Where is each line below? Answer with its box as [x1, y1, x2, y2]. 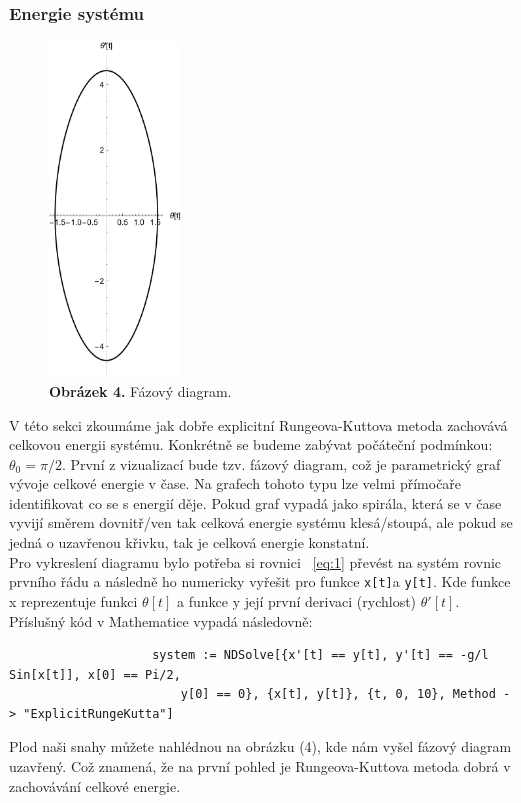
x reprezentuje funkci [9, 590, 138, 611]
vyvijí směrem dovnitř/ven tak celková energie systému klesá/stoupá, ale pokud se [9, 512, 513, 533]
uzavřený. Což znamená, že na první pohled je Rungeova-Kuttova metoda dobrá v [9, 756, 511, 777]
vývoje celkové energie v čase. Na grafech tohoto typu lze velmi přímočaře [9, 473, 462, 494]
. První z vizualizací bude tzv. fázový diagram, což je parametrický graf [61, 453, 501, 474]
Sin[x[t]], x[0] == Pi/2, [9, 667, 181, 682]
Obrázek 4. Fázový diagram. [49, 380, 232, 401]
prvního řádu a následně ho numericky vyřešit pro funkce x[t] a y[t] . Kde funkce [9, 571, 511, 592]
